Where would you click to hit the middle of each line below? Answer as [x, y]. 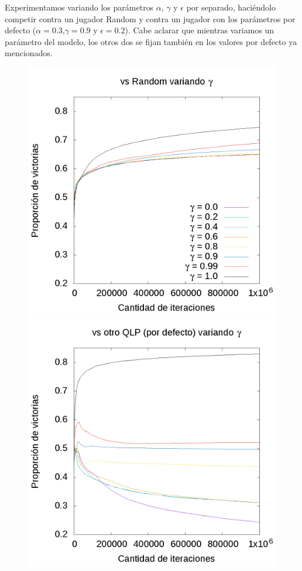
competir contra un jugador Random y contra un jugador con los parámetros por [150, 18]
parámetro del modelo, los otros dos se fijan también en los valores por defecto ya [151, 41]
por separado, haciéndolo [231, 7]
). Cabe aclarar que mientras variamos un [200, 30]
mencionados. [29, 53]
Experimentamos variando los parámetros [79, 7]
